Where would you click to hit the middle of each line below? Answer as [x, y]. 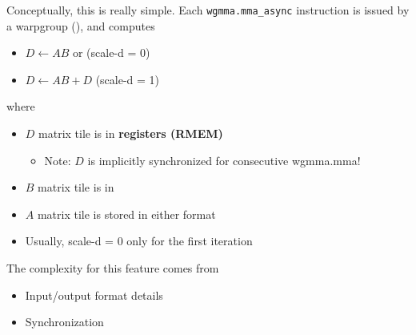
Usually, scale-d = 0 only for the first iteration [139, 241]
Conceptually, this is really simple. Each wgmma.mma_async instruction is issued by [208, 10]
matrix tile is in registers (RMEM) [131, 133]
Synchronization [64, 322]
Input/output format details [94, 295]
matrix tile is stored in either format [126, 214]
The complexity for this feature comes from [113, 268]
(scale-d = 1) [128, 79]
